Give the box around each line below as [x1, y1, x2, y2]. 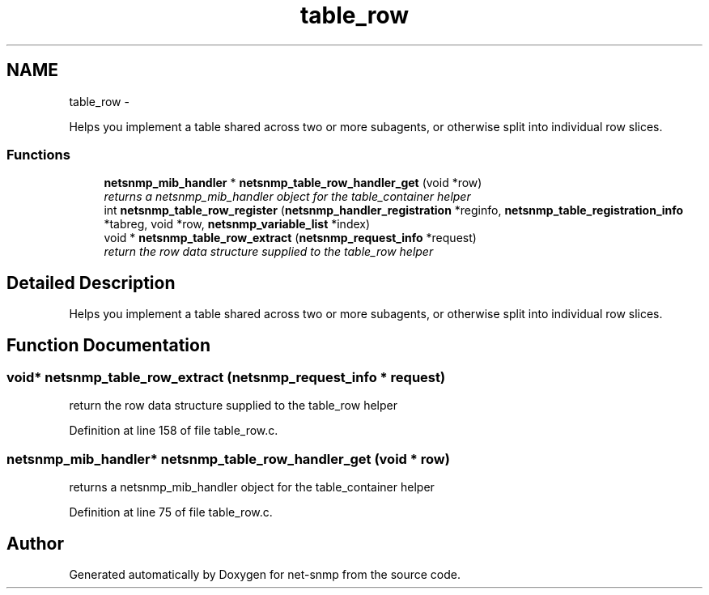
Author [6, 533, 64, 554]
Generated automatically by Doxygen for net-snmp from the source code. [69, 567, 461, 581]
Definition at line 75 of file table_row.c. [69, 505, 273, 520]
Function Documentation [6, 334, 210, 355]
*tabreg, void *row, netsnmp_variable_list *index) [104, 217, 371, 232]
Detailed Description [6, 272, 176, 293]
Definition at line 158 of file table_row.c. [69, 423, 278, 438]
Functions [6, 146, 70, 163]
